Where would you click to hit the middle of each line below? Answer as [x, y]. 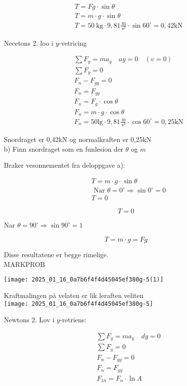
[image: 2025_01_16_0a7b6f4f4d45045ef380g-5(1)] [84, 280]
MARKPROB [24, 264]
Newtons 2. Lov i [29, 319]
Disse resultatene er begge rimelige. [56, 254]
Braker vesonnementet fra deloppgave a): [65, 165]
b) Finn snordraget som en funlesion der [64, 149]
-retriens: [73, 319]
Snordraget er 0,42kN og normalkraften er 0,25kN [78, 139]
